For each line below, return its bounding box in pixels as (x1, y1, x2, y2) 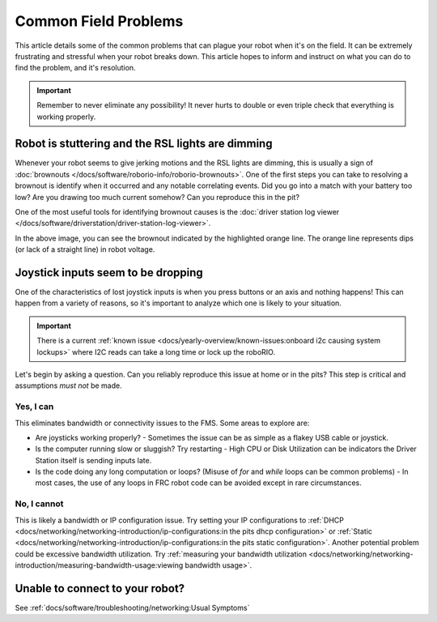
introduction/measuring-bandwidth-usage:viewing (15, 560, 184, 570)
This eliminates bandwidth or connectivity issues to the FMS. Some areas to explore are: (15, 418, 310, 428)
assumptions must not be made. (15, 381, 122, 390)
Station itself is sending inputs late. (35, 455, 152, 465)
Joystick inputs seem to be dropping (15, 266, 204, 279)
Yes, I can (15, 401, 54, 412)
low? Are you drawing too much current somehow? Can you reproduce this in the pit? (15, 192, 299, 202)
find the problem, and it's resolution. (15, 63, 137, 73)
